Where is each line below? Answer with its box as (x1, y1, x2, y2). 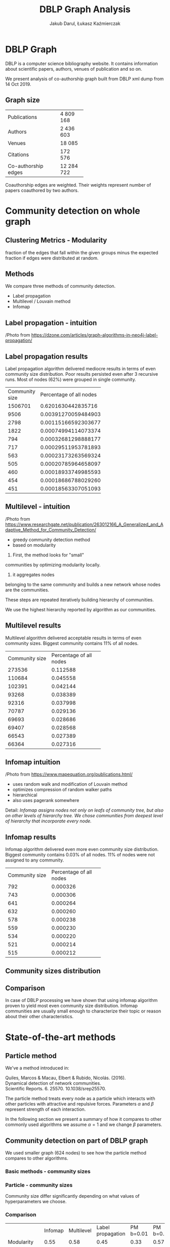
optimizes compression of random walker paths (12, 787, 112, 793)
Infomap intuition (5, 758, 61, 766)
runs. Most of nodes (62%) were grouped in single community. (5, 376, 137, 382)
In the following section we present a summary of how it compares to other (5, 1116, 162, 1122)
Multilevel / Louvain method (12, 299, 71, 305)
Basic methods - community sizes (5, 1168, 91, 1175)
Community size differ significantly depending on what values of (5, 1193, 140, 1199)
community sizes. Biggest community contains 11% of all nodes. (5, 640, 139, 646)
